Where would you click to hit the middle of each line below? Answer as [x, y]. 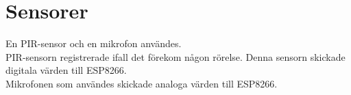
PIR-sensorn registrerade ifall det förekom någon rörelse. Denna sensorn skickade [175, 56]
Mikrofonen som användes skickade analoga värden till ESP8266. [142, 83]
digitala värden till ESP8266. [66, 70]
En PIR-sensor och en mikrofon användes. [94, 43]
